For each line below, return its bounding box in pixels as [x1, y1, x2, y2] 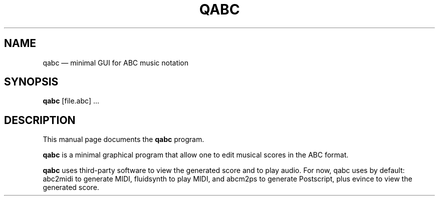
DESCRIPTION [4, 113, 76, 126]
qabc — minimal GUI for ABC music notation [43, 58, 189, 67]
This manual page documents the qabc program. [43, 135, 204, 144]
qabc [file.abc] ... [43, 96, 100, 105]
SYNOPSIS [4, 75, 59, 88]
